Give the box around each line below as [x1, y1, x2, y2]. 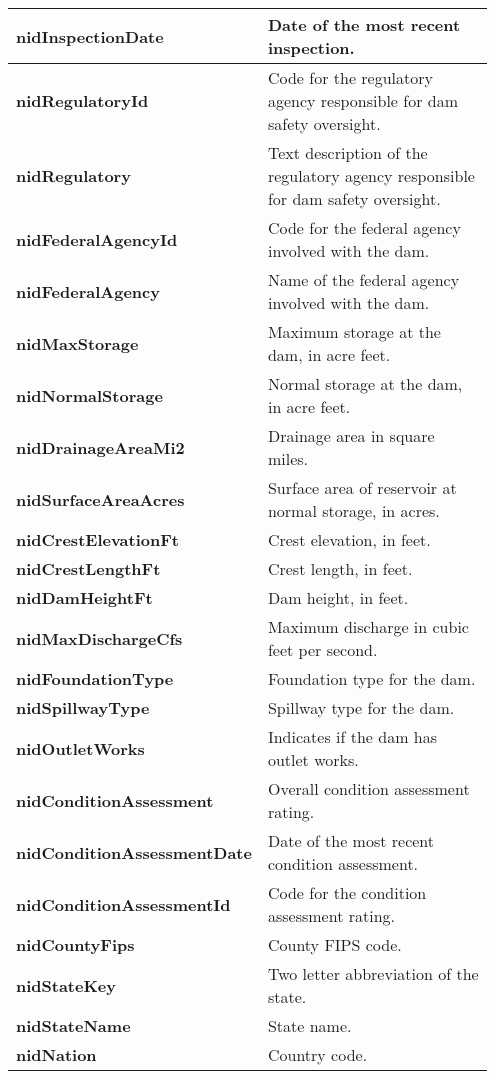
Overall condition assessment [267, 777, 470, 800]
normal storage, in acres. [267, 499, 440, 522]
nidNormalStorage [16, 383, 163, 407]
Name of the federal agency [267, 268, 460, 291]
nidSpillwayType [16, 696, 150, 719]
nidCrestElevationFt [16, 528, 179, 551]
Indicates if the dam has [267, 725, 437, 748]
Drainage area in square [267, 424, 435, 447]
